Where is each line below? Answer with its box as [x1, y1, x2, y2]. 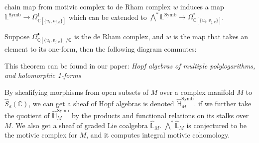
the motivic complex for [4, 130, 77, 140]
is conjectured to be [186, 120, 247, 130]
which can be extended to [68, 11, 147, 22]
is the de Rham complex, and [74, 31, 164, 41]
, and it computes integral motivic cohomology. [86, 130, 230, 140]
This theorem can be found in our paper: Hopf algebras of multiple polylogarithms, [4, 60, 256, 71]
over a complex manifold [159, 86, 235, 97]
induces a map [180, 1, 224, 11]
